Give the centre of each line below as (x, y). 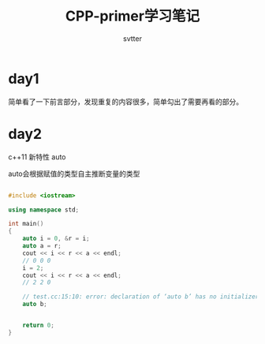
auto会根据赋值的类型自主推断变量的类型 (74, 174)
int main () (26, 224)
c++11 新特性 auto (37, 157)
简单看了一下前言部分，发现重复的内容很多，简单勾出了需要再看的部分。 (125, 101)
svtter (132, 38)
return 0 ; (39, 325)
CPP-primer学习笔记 (132, 16)
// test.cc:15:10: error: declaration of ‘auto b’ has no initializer (141, 297)
